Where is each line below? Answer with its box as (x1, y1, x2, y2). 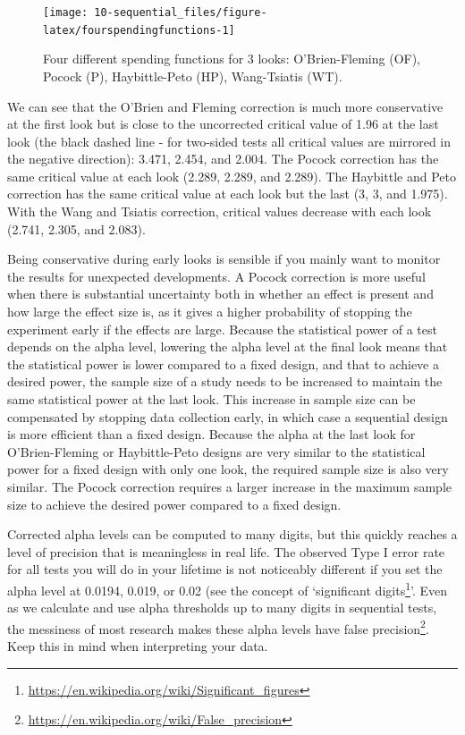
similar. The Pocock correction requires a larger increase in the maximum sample (7, 477, 452, 495)
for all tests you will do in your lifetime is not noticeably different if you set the (7, 560, 443, 579)
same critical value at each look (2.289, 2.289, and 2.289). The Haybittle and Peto (7, 166, 456, 185)
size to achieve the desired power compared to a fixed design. (7, 494, 342, 513)
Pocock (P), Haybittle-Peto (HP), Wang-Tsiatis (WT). (43, 66, 342, 85)
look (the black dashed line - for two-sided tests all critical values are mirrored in (7, 131, 452, 150)
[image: (43, 6, 89, 19)
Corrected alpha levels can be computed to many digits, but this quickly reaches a (7, 525, 458, 544)
